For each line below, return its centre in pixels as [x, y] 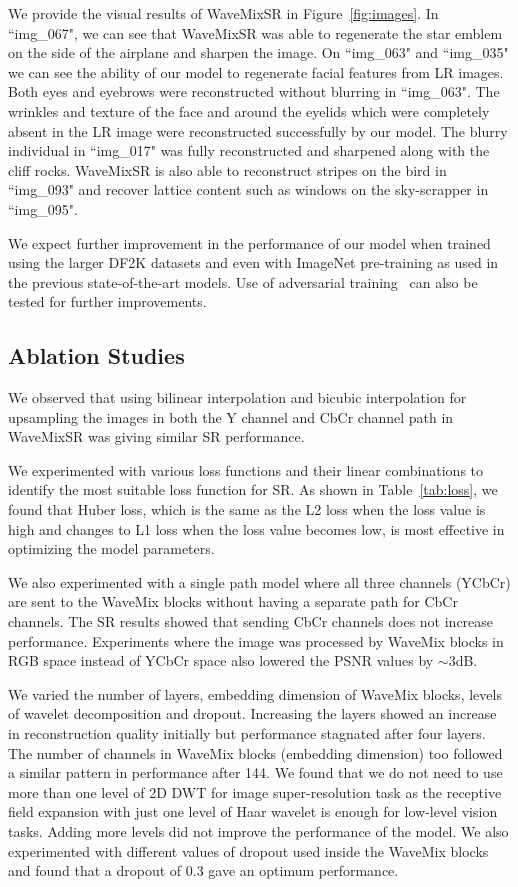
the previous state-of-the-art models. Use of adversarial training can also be [243, 281]
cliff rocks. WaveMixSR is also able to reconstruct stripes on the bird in [227, 169]
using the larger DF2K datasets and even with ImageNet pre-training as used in [253, 262]
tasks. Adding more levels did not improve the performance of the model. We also [258, 830]
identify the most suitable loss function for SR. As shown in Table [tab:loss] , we [253, 489]
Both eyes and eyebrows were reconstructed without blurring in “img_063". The [254, 91]
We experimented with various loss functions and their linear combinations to [246, 469]
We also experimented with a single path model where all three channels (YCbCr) [259, 581]
